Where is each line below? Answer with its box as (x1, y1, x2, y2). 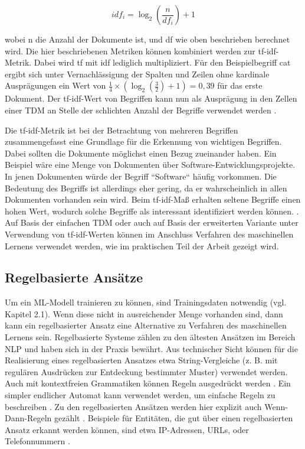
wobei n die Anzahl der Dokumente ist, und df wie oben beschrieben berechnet (5, 33, 290, 45)
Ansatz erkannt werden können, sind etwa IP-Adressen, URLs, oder (5, 423, 249, 435)
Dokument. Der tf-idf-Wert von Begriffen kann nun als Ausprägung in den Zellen (5, 92, 297, 105)
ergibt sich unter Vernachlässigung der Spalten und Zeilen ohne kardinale (5, 67, 270, 80)
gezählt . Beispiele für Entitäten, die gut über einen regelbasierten (54, 412, 293, 424)
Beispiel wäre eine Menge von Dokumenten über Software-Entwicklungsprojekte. (5, 158, 296, 171)
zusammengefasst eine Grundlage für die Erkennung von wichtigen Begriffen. (5, 135, 282, 148)
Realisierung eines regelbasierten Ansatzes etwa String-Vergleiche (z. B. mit (5, 354, 278, 366)
